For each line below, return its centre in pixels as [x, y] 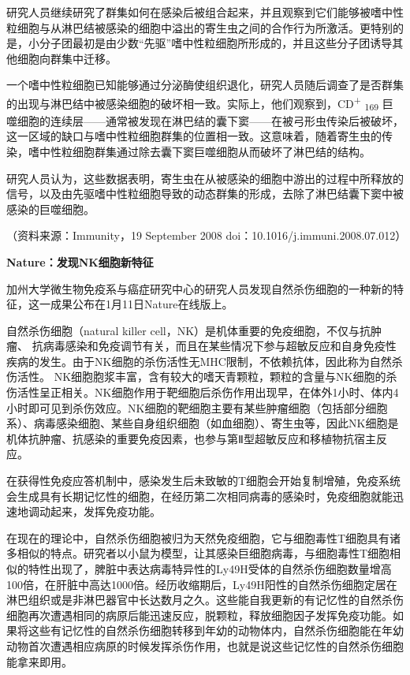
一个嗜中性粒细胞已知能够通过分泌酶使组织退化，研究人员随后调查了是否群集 [205, 85]
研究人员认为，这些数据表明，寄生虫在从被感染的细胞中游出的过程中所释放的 [205, 178]
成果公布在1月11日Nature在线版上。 [142, 304]
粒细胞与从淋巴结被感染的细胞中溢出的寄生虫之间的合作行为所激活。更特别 [199, 27]
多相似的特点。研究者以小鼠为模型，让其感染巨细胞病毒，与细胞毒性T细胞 [198, 553]
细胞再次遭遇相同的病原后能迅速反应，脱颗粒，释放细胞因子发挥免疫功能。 [199, 615]
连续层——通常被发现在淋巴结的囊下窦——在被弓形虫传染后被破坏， [227, 120]
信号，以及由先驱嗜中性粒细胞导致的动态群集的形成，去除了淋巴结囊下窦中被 [205, 194]
